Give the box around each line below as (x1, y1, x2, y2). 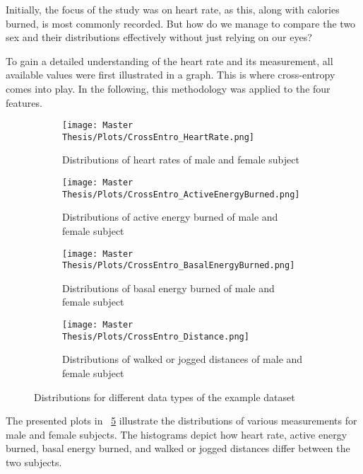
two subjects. (6, 454, 62, 469)
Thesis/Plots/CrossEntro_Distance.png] (62, 331, 249, 342)
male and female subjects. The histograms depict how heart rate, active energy (6, 427, 347, 441)
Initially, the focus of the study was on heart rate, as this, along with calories (6, 2, 340, 16)
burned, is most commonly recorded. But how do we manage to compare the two (6, 16, 356, 30)
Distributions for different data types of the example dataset (34, 389, 295, 404)
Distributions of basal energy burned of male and (62, 280, 275, 295)
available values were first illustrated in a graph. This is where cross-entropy (6, 67, 335, 82)
